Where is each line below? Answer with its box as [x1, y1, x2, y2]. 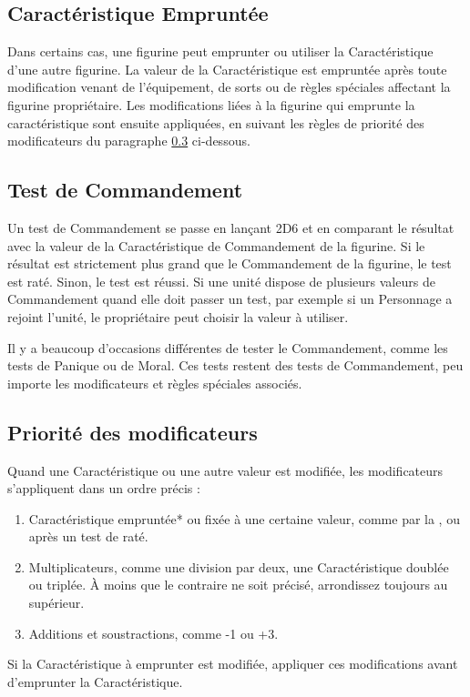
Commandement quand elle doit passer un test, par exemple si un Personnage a [7, 289, 453, 308]
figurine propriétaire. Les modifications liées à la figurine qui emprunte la [7, 95, 415, 114]
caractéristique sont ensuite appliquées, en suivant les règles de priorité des [7, 113, 424, 132]
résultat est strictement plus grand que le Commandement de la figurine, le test [7, 254, 452, 273]
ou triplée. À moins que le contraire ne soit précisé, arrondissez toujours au [28, 575, 448, 594]
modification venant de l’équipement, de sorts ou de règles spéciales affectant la [7, 77, 451, 96]
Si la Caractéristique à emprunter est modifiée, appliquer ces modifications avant [7, 654, 458, 673]
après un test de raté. [28, 527, 148, 546]
